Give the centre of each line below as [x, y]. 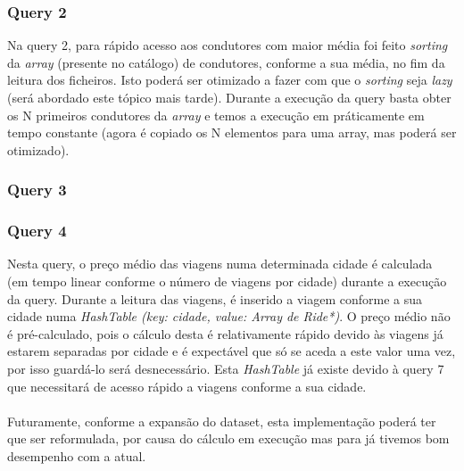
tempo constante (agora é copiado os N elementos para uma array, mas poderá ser [232, 132]
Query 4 [37, 231]
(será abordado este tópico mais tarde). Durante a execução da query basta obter [229, 97]
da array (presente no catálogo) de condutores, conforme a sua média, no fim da [226, 62]
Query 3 [37, 190]
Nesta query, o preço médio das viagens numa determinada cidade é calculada [220, 264]
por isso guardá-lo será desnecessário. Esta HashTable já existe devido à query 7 [226, 368]
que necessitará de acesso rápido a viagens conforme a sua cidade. [187, 386]
